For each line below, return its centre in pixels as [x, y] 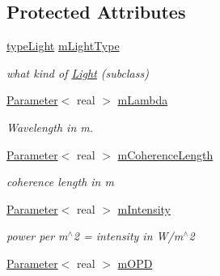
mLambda [143, 100]
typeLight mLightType [63, 46]
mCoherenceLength [165, 154]
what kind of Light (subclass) [78, 72]
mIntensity [144, 208]
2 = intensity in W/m [128, 236]
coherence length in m [60, 182]
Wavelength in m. [50, 127]
